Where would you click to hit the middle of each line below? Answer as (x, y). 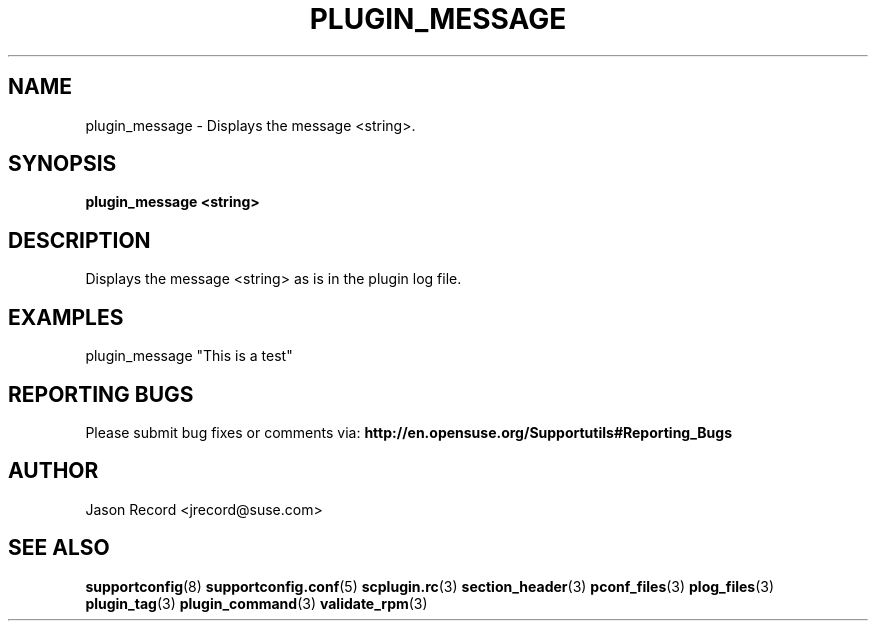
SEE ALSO (59, 548)
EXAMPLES (66, 317)
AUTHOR (53, 471)
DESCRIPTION (79, 240)
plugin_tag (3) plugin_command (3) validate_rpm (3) (256, 603)
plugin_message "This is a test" (189, 356)
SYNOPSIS (62, 164)
